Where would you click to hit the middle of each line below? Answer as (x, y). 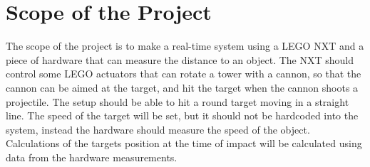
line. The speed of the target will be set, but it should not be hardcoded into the (182, 115)
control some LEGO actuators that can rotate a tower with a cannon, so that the (184, 74)
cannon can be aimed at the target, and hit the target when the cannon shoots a (182, 87)
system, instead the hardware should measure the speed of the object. (158, 129)
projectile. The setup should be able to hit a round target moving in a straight (178, 101)
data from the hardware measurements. (92, 157)
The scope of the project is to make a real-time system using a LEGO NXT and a (185, 46)
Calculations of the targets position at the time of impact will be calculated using (184, 143)
